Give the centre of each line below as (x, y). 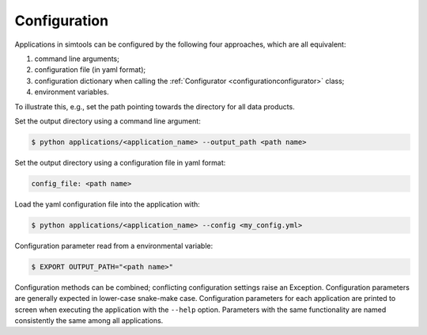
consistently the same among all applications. (89, 320)
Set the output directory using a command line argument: (108, 121)
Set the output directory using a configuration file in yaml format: (120, 162)
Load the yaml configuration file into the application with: (108, 204)
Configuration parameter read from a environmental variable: (114, 246)
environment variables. (72, 92)
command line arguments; (77, 59)
